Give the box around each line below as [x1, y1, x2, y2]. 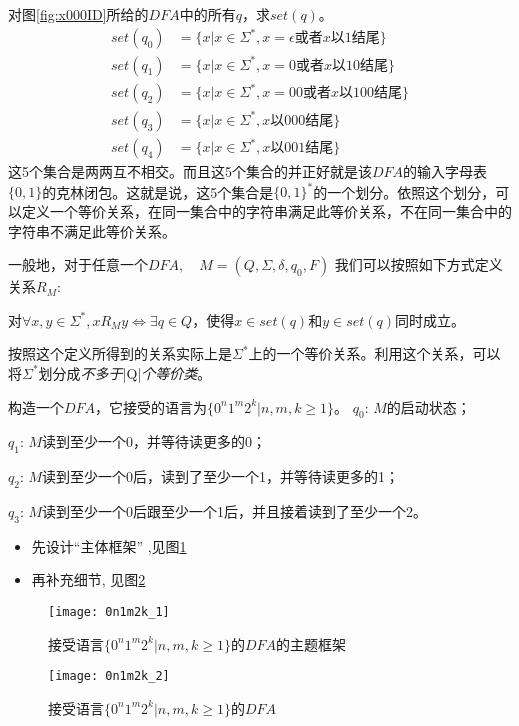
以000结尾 [270, 113, 334, 128]
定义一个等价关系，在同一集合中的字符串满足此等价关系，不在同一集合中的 [21, 200, 512, 221]
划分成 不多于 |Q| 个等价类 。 [38, 362, 212, 383]
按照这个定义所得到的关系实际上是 [8, 343, 232, 364]
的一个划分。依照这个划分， [313, 181, 496, 202]
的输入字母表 [403, 161, 488, 182]
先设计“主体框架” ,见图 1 [31, 535, 187, 556]
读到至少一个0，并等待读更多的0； [42, 431, 267, 452]
